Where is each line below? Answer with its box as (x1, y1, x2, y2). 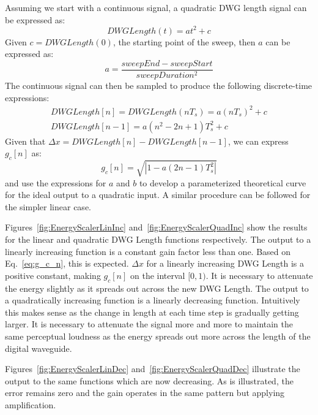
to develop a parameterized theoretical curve (139, 176, 306, 189)
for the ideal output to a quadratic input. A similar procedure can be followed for (5, 188, 311, 201)
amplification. (5, 398, 56, 411)
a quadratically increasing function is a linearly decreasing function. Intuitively (5, 294, 300, 306)
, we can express (227, 134, 289, 147)
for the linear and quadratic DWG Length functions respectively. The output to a (5, 233, 311, 245)
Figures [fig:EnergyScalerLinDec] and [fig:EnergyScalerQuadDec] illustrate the (5, 362, 300, 375)
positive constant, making (5, 268, 101, 281)
